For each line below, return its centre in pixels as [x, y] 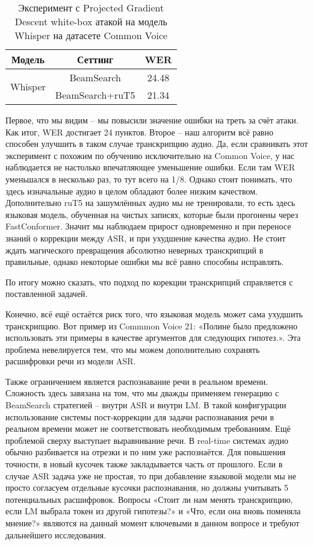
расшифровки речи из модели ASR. [71, 361]
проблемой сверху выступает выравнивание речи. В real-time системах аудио [147, 440]
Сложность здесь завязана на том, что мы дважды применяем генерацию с [142, 393]
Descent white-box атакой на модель [91, 21]
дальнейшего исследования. [56, 534]
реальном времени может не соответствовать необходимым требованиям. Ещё [148, 428]
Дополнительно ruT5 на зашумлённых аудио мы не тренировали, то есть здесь [150, 203]
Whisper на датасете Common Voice [91, 35]
